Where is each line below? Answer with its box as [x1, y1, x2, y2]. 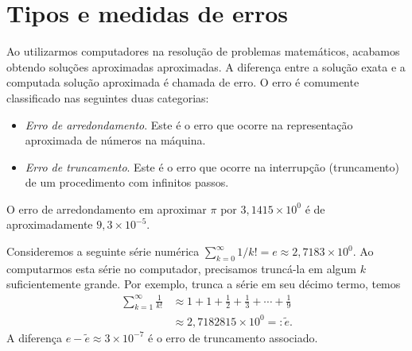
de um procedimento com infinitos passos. [25, 174, 229, 191]
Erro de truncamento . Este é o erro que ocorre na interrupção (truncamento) [25, 158, 399, 175]
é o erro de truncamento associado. [148, 329, 318, 345]
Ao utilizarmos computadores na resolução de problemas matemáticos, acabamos [6, 43, 400, 60]
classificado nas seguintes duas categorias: [6, 89, 209, 106]
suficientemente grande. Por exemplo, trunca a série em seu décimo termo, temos [6, 276, 401, 292]
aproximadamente [6, 216, 93, 233]
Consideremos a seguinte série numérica [6, 243, 200, 260]
